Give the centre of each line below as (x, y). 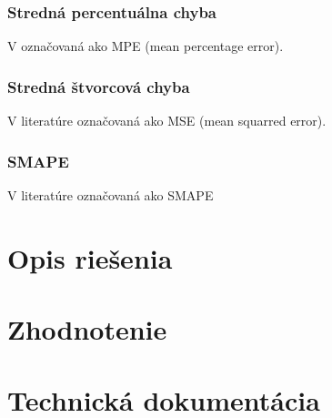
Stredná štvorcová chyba (99, 86)
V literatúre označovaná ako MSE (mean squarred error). (167, 121)
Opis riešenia (90, 257)
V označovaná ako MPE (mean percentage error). (146, 46)
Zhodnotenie (87, 329)
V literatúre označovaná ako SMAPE (111, 194)
